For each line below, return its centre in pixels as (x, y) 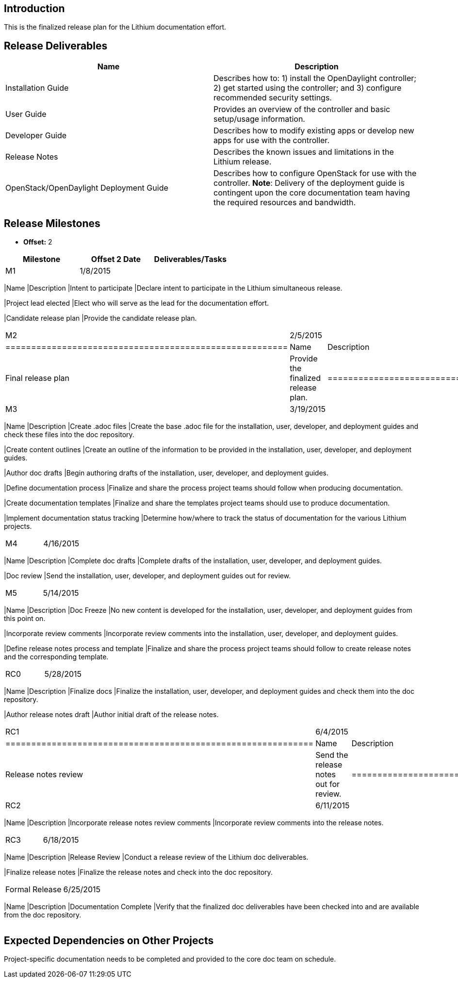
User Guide (26, 114)
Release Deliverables (56, 46)
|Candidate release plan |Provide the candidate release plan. (100, 318)
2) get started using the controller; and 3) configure (308, 88)
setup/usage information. (259, 119)
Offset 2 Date (116, 259)
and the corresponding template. (56, 657)
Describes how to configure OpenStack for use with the (315, 173)
